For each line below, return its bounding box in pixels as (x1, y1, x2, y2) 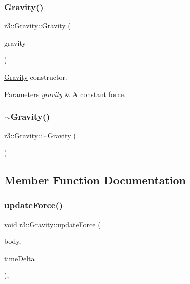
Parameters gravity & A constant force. (4, 88, 126, 99)
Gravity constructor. (4, 72, 67, 82)
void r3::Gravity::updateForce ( (4, 218, 101, 229)
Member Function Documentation (4, 172, 186, 187)
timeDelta (4, 253, 35, 263)
